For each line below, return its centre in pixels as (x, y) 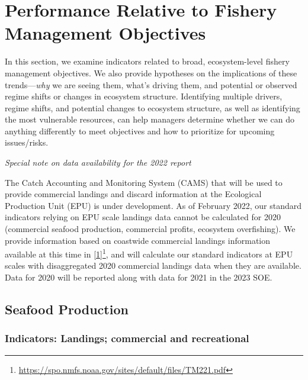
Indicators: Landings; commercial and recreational (127, 338)
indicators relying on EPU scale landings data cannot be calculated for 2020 (143, 217)
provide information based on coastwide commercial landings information (138, 240)
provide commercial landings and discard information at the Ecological (133, 194)
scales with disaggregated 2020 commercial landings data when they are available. (153, 265)
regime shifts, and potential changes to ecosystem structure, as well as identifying (153, 107)
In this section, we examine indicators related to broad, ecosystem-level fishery (147, 61)
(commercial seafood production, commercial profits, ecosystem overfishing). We (150, 229)
